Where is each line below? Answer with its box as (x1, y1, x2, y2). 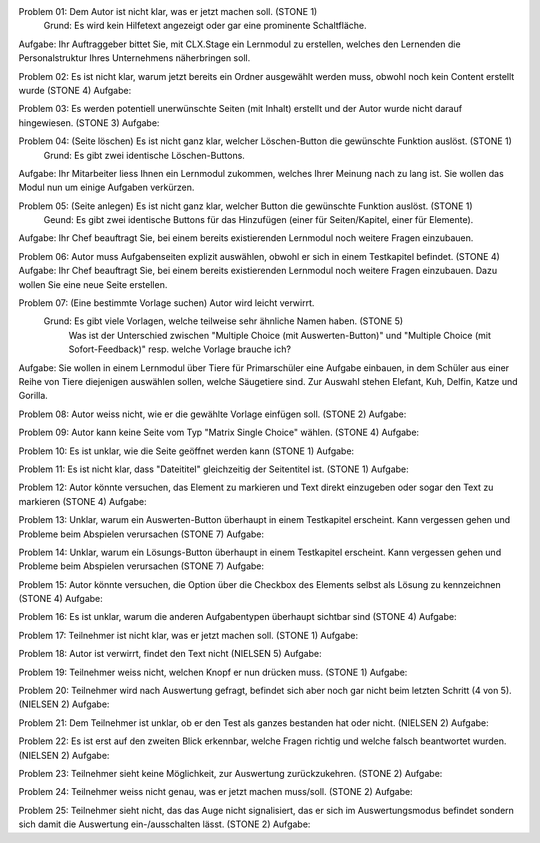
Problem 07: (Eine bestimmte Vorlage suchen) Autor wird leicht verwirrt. (18, 297, 315, 309)
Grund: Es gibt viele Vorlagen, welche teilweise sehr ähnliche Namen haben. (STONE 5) (43, 315, 404, 327)
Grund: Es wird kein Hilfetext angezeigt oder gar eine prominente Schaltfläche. (43, 20, 367, 32)
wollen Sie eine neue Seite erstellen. (18, 278, 168, 290)
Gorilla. (18, 390, 49, 402)
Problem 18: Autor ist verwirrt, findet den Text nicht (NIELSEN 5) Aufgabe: (18, 648, 322, 660)
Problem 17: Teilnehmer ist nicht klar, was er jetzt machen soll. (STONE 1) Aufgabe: (18, 629, 359, 641)
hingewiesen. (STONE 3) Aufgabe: (18, 116, 160, 129)
